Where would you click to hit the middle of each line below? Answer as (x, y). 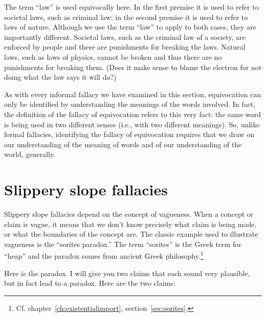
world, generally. (30, 154)
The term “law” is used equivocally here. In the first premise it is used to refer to (131, 7)
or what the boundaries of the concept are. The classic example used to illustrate (131, 234)
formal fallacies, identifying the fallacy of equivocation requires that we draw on (129, 134)
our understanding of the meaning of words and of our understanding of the (123, 144)
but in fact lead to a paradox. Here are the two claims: (90, 283)
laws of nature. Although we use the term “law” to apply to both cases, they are (130, 27)
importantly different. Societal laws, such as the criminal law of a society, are (125, 37)
